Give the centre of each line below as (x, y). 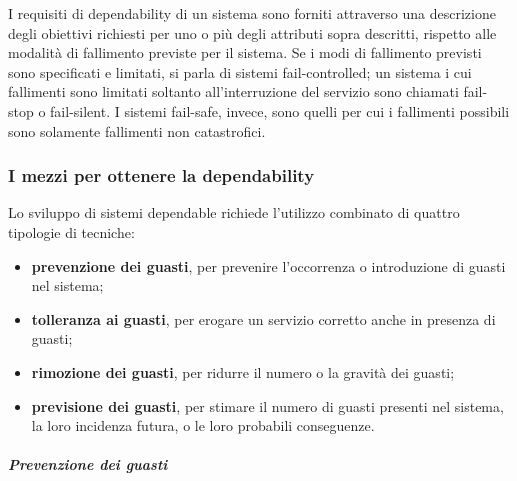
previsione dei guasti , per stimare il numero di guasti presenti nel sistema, (267, 405)
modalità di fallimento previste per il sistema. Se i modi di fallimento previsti (245, 52)
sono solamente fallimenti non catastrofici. (137, 130)
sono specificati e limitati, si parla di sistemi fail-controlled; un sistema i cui (240, 71)
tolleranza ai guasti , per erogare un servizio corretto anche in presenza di (263, 318)
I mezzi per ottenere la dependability (161, 175)
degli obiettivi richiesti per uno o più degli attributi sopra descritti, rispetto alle (252, 32)
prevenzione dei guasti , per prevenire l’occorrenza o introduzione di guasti (268, 265)
